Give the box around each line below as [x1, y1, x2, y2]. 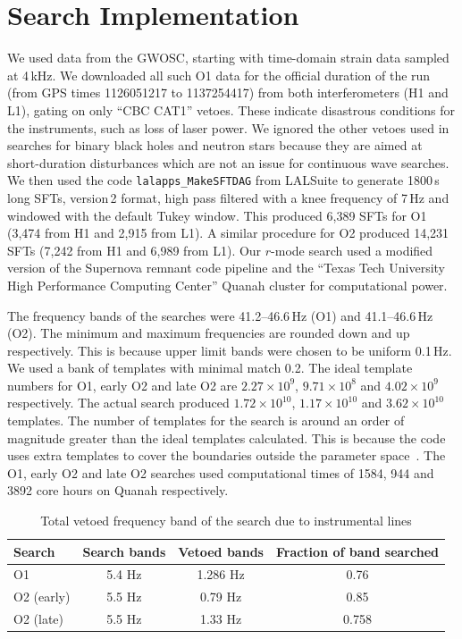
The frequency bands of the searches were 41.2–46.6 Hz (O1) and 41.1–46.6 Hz [7, 306, 433, 324]
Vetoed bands [178, 542, 264, 560]
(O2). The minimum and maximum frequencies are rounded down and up [7, 324, 410, 342]
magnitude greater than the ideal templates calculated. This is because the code [7, 428, 446, 447]
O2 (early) [13, 587, 71, 606]
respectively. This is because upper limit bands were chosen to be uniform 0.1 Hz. [7, 341, 452, 359]
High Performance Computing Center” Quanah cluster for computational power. [7, 275, 448, 294]
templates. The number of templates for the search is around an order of [7, 411, 405, 430]
